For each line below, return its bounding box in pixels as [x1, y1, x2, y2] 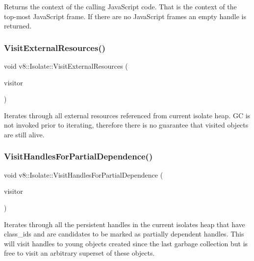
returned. [4, 21, 32, 31]
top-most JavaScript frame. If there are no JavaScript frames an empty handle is [4, 11, 246, 21]
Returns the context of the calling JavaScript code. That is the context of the [4, 1, 237, 11]
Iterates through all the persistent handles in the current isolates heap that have [4, 219, 245, 229]
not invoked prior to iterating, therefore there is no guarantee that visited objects [4, 120, 249, 130]
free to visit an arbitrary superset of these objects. [4, 248, 155, 258]
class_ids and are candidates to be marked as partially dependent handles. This [4, 229, 244, 239]
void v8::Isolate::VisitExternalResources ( [4, 61, 128, 71]
